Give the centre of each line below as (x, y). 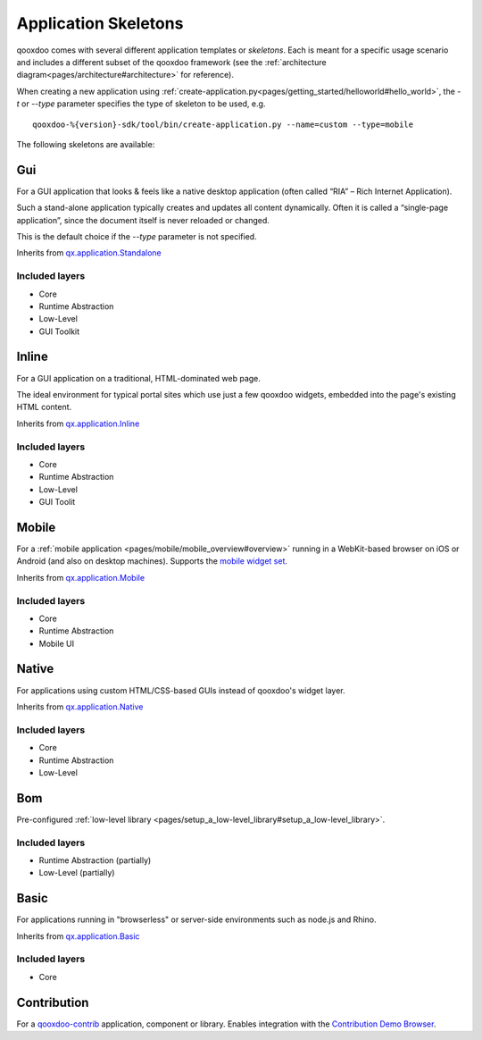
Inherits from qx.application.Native (80, 707)
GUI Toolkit (59, 331)
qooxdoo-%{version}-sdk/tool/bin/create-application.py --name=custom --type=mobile (223, 124)
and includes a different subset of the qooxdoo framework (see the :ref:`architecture (171, 62)
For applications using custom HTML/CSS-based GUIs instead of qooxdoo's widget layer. (181, 690)
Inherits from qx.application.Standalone (89, 253)
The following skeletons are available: (86, 144)
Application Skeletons (100, 23)
